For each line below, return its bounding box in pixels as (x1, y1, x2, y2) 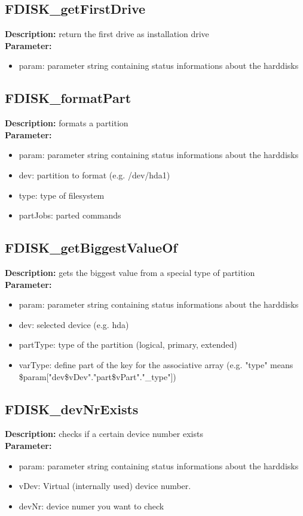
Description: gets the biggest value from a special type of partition (5, 266, 255, 278)
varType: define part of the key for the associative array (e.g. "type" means (19, 358, 293, 371)
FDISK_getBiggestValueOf (5, 238, 177, 257)
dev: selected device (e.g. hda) (19, 318, 129, 330)
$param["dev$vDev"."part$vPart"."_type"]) (19, 370, 176, 383)
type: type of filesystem (19, 189, 105, 201)
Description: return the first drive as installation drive (5, 28, 209, 40)
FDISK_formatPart (5, 89, 131, 107)
